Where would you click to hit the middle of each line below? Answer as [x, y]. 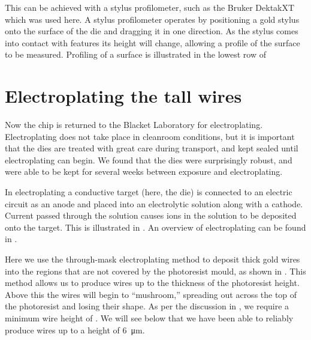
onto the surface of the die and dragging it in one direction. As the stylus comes [152, 31]
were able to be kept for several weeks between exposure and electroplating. [144, 172]
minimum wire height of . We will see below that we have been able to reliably [149, 318]
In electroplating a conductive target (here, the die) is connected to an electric [149, 192]
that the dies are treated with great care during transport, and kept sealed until [152, 148]
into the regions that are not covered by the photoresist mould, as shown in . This [155, 271]
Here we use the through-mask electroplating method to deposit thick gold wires [153, 259]
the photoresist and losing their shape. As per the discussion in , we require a [147, 306]
